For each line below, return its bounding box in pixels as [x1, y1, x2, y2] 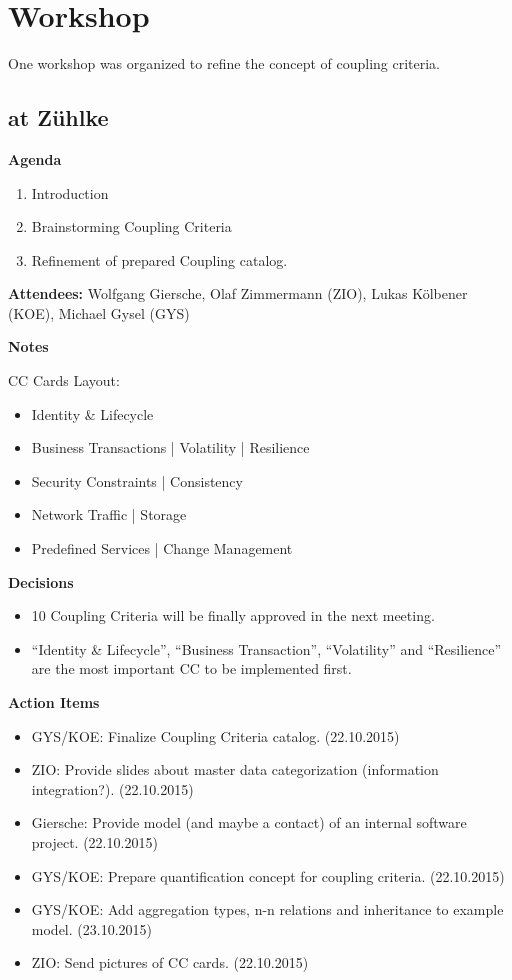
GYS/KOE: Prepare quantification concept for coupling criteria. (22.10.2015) [31, 865, 505, 886]
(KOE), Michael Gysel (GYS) [8, 302, 190, 323]
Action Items [8, 692, 100, 713]
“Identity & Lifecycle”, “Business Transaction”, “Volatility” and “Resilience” [31, 638, 501, 659]
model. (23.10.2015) [31, 918, 152, 939]
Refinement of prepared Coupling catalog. [31, 249, 288, 270]
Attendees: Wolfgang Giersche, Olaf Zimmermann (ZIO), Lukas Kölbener [8, 283, 468, 304]
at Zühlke [8, 102, 109, 133]
